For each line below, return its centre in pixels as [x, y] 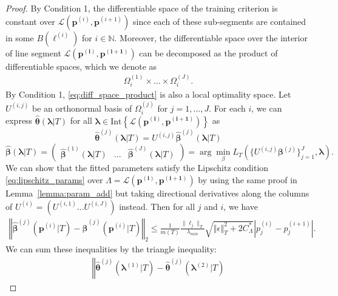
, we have [241, 206]
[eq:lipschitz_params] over [54, 179]
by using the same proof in [248, 179]
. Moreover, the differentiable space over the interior [211, 37]
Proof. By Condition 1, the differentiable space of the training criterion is [142, 8]
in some [20, 37]
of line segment [33, 52]
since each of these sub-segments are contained [220, 21]
